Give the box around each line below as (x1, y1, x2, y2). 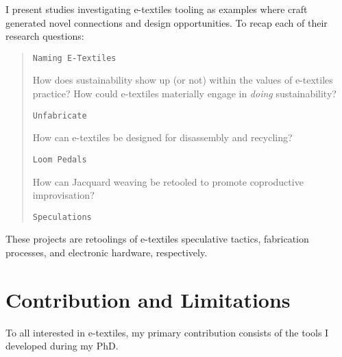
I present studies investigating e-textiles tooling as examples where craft (5, 2, 308, 16)
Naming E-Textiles (32, 53, 117, 63)
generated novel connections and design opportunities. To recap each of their (5, 15, 328, 29)
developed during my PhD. (5, 338, 119, 353)
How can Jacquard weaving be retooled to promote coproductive (32, 174, 304, 188)
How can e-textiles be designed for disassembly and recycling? (32, 130, 293, 145)
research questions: (5, 29, 84, 43)
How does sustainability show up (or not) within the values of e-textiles (32, 73, 333, 87)
